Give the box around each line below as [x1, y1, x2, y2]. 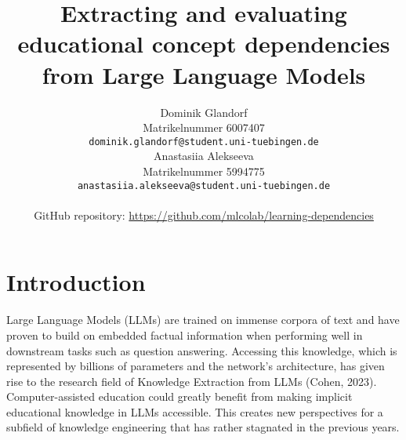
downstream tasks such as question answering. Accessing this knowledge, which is [6, 342, 397, 358]
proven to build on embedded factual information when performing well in [6, 326, 363, 343]
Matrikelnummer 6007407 [143, 119, 265, 136]
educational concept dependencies [17, 27, 390, 60]
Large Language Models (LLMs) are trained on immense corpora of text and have [6, 311, 400, 328]
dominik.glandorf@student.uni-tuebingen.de [89, 136, 319, 147]
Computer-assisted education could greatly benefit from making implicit [6, 388, 353, 405]
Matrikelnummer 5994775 [143, 162, 265, 179]
